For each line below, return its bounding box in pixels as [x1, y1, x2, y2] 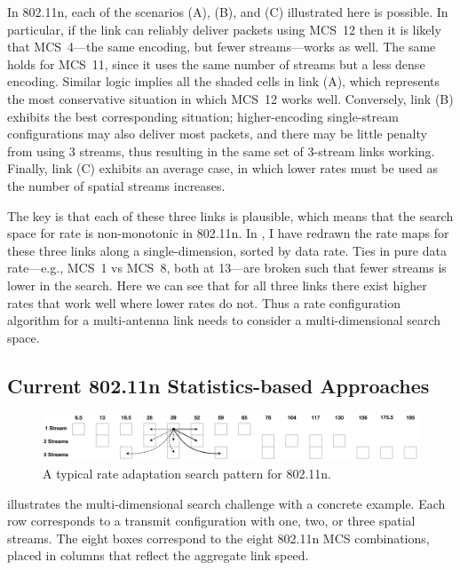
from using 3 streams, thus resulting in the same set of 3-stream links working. [7, 141, 435, 160]
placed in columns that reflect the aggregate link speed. [7, 546, 309, 565]
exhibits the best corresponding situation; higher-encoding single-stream [7, 107, 399, 125]
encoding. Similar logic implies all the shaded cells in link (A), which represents [7, 72, 440, 91]
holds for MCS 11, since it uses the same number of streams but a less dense [7, 54, 425, 73]
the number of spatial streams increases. [7, 176, 226, 194]
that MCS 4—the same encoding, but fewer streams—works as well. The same [7, 37, 436, 56]
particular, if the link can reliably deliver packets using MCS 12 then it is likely [7, 20, 441, 38]
